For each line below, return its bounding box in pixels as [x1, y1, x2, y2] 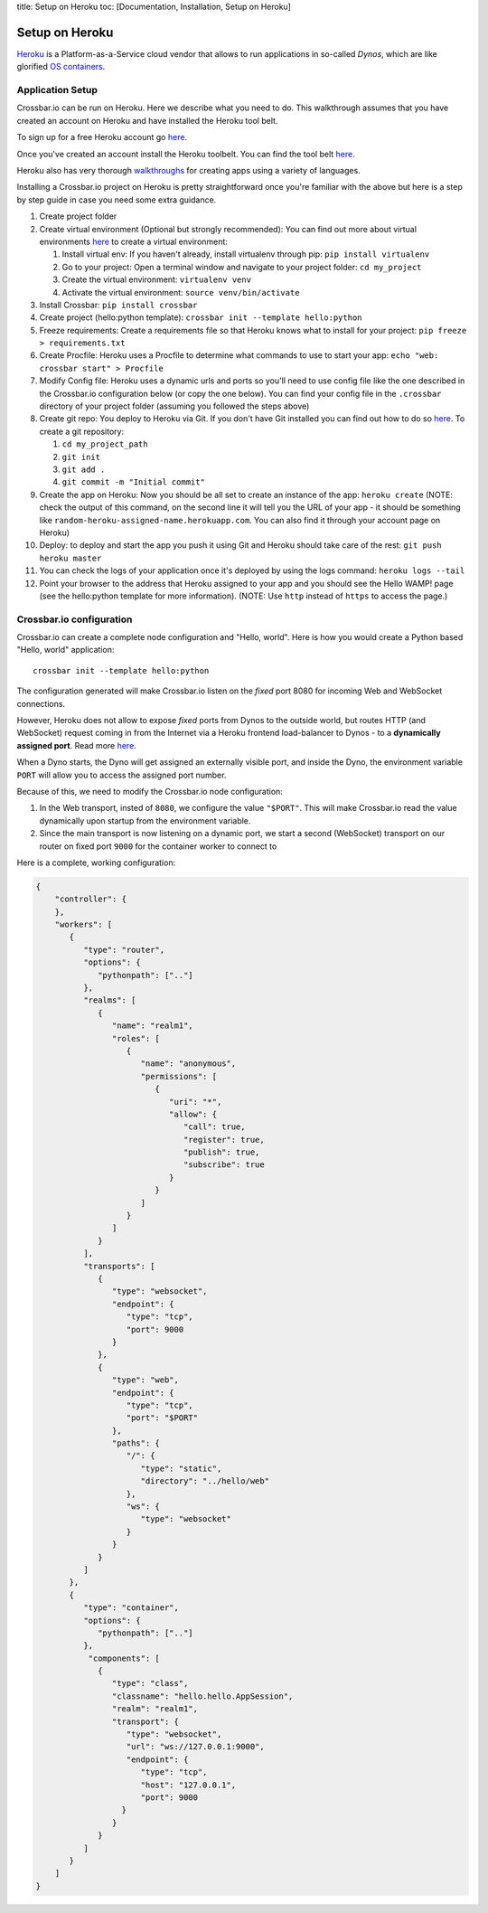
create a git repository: [39, 426, 125, 437]
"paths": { [111, 1438, 160, 1448]
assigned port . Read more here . [16, 740, 137, 750]
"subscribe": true [183, 1160, 266, 1170]
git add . [61, 464, 106, 475]
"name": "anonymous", [140, 1059, 237, 1069]
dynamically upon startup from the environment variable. [39, 815, 251, 826]
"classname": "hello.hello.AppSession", [111, 1691, 294, 1701]
